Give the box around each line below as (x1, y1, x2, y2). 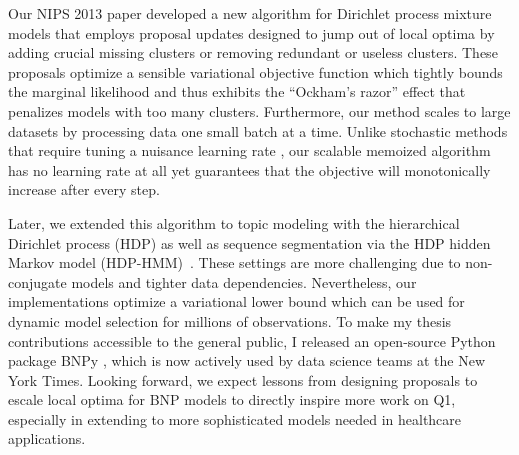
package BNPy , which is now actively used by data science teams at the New (8, 350, 486, 371)
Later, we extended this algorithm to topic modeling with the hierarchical (8, 212, 460, 233)
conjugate (8, 271, 67, 292)
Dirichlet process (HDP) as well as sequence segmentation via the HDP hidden (8, 232, 491, 253)
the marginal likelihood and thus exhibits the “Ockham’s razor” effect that (8, 81, 466, 102)
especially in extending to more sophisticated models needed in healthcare (8, 408, 462, 429)
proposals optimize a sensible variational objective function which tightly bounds (8, 61, 503, 82)
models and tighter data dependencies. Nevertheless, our (71, 271, 417, 292)
